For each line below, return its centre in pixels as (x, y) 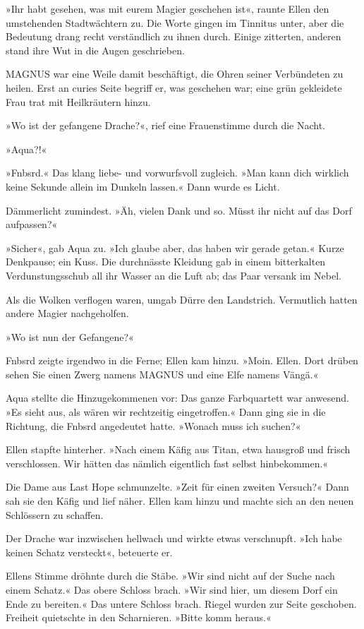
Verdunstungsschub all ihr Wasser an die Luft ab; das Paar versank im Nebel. (174, 275)
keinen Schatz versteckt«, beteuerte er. (89, 552)
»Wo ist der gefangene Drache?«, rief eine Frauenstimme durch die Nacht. (166, 125)
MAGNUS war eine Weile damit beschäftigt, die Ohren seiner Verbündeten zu (175, 74)
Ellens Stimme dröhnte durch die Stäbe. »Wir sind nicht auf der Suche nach (170, 576)
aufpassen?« (32, 224)
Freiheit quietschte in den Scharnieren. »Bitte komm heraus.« (139, 617)
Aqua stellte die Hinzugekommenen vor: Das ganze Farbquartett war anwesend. (177, 398)
